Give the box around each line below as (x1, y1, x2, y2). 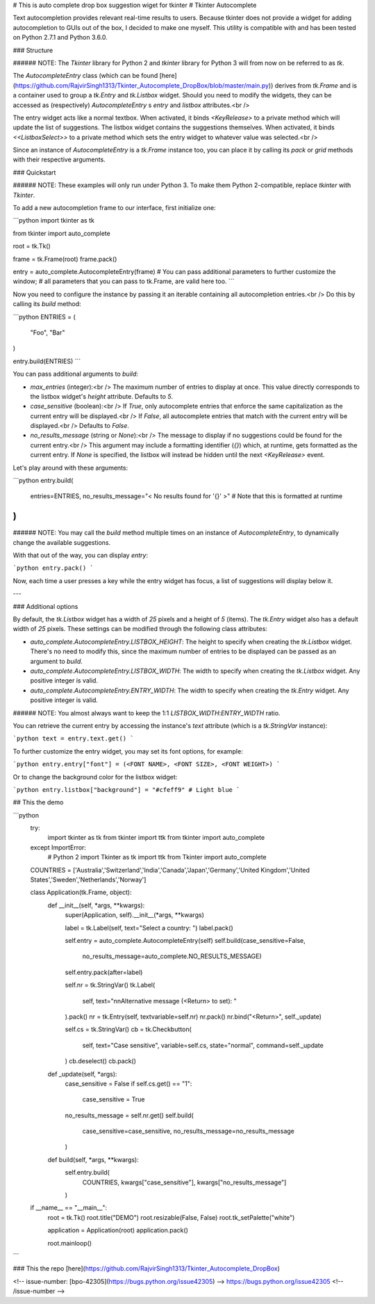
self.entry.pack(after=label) (65, 968, 143, 976)
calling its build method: (12, 300, 81, 308)
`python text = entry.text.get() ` (12, 735, 135, 742)
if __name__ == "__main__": (30, 1204, 108, 1212)
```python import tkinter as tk (12, 216, 95, 225)
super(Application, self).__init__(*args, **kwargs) (65, 911, 204, 919)
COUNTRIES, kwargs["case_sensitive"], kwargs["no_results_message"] (82, 1178, 287, 1186)
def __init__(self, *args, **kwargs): (47, 901, 145, 909)
